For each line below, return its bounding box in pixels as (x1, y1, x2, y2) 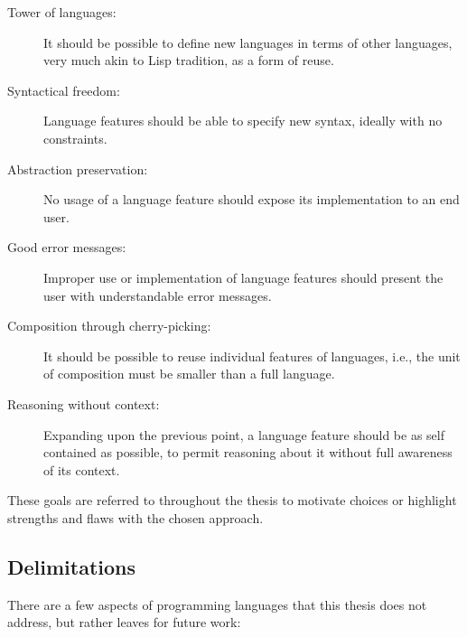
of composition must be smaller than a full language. (43, 364, 335, 383)
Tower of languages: (7, 3, 117, 21)
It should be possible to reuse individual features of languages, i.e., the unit (43, 346, 461, 365)
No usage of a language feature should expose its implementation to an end (43, 190, 460, 209)
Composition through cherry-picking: (7, 316, 211, 335)
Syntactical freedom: (7, 80, 120, 99)
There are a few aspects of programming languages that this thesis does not (7, 595, 427, 614)
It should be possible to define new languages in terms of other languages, (43, 33, 453, 52)
